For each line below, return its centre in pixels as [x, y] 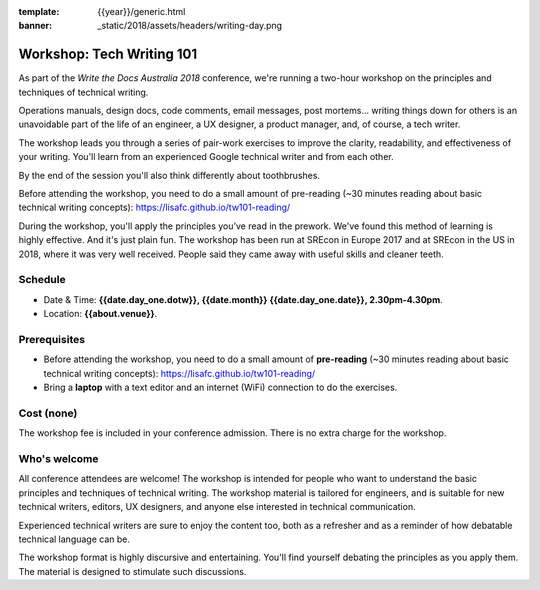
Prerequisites [51, 339]
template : [39, 11]
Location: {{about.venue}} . [100, 314]
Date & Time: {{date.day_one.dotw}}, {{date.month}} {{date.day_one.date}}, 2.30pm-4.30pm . [243, 299]
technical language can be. [74, 539]
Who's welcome [58, 458]
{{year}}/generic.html [141, 11]
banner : [35, 26]
